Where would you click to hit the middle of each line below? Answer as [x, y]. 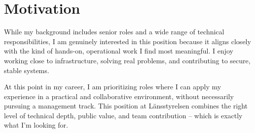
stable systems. [27, 70]
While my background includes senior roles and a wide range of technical [114, 32]
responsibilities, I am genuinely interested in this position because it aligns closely [127, 41]
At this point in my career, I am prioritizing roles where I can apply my [113, 87]
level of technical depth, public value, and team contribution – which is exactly [123, 115]
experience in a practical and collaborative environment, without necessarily [119, 96]
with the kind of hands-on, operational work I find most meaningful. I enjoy [119, 51]
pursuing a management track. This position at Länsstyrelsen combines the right [126, 106]
